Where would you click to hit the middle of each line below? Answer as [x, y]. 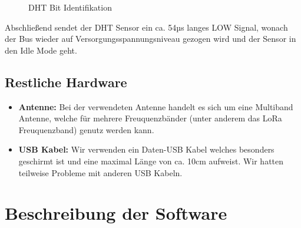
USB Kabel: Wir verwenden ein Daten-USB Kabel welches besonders [146, 149]
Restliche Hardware [66, 82]
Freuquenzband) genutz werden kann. [86, 129]
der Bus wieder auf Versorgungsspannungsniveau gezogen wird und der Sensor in [150, 39]
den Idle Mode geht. [41, 50]
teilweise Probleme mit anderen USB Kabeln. [100, 172]
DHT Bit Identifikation [70, 7]
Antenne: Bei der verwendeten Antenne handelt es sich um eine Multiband [156, 106]
